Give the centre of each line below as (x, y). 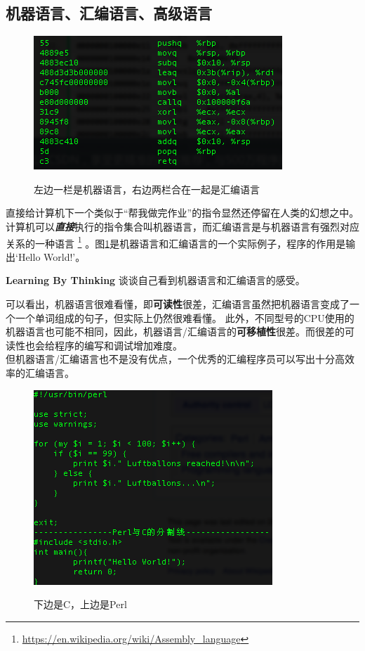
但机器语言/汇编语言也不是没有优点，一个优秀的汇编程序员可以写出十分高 (175, 359)
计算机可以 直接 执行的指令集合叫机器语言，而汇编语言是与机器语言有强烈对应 (182, 226)
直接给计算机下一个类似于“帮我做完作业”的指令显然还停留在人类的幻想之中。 (182, 213)
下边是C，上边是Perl (80, 604)
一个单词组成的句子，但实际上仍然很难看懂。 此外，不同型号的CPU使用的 (185, 317)
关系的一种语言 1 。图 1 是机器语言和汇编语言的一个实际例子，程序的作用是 (176, 242)
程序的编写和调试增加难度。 (118, 345)
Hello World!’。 (52, 256)
